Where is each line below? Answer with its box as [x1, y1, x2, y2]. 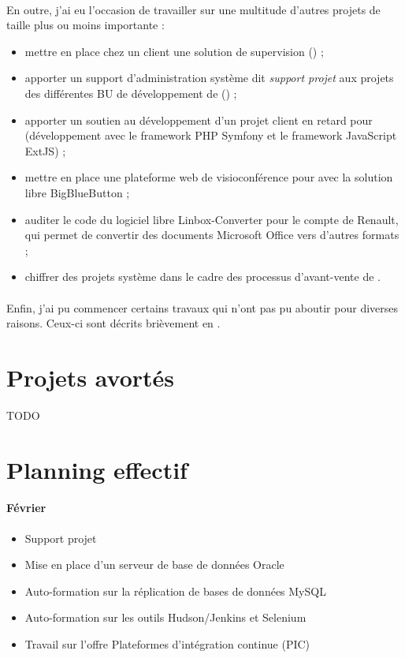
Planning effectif [6, 453, 188, 485]
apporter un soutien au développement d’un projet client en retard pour [24, 111, 373, 128]
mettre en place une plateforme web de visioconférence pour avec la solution [24, 169, 393, 185]
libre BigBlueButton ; [24, 184, 130, 200]
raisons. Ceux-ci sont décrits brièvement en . [6, 315, 221, 331]
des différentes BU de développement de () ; [24, 84, 237, 101]
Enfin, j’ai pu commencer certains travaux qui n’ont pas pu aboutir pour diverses [6, 299, 399, 316]
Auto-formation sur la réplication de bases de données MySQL [24, 582, 326, 599]
